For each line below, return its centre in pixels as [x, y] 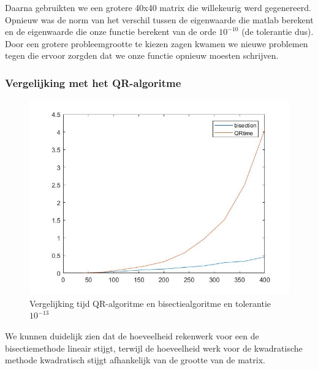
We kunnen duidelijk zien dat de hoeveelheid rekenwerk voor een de [132, 335]
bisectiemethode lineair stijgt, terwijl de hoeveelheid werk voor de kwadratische [154, 348]
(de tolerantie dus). [278, 32]
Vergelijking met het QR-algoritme [93, 82]
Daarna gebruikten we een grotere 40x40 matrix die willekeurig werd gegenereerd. [158, 7]
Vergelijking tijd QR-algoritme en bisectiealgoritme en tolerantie [150, 303]
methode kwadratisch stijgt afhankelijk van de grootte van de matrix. [135, 360]
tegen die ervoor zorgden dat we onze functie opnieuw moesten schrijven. [142, 55]
